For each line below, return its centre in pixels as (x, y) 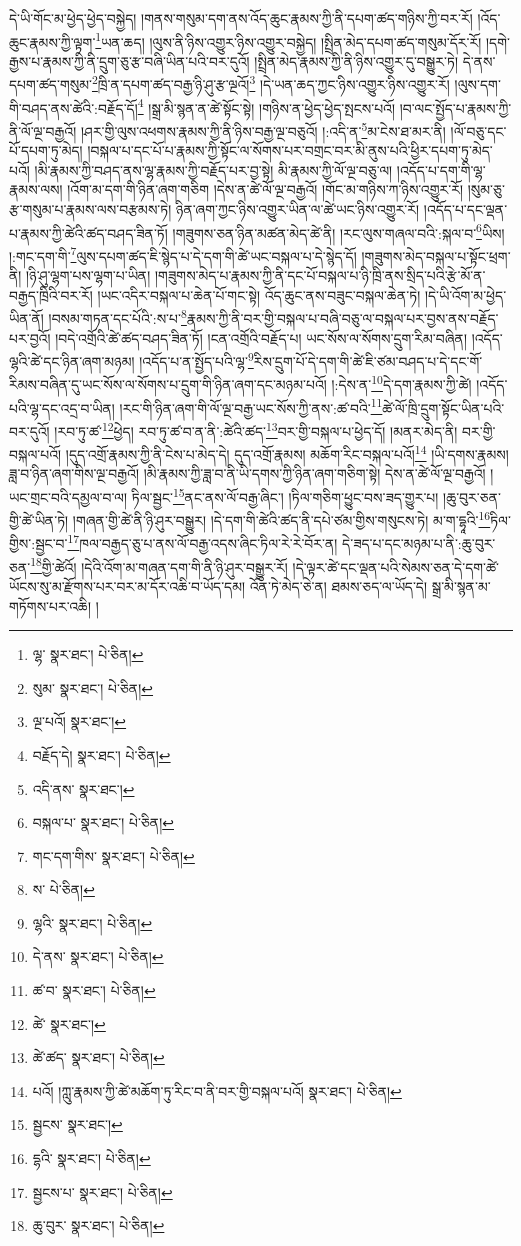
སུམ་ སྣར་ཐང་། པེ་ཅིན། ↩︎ (93, 687)
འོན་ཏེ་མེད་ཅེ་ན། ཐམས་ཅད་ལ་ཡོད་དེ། (338, 585)
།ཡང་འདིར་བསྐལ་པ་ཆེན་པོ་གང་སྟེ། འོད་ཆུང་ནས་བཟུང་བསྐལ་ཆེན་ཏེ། (259, 294)
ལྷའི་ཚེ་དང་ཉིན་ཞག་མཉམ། (72, 360)
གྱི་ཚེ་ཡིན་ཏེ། (39, 519)
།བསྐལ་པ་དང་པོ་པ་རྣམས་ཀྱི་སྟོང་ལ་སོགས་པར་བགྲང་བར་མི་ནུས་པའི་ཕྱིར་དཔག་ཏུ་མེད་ (290, 150)
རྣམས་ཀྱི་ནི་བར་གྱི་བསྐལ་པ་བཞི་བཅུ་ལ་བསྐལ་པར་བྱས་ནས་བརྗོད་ (342, 317)
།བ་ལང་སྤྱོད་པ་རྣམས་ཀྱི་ (455, 107)
